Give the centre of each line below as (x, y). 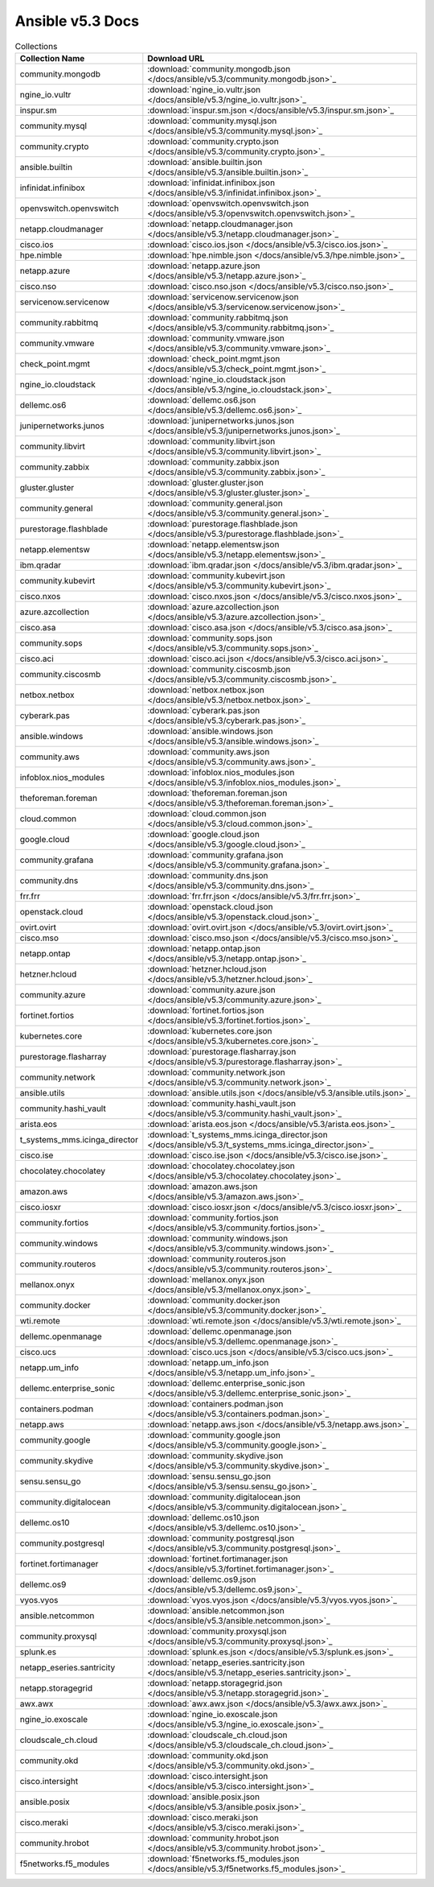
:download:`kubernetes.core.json (210, 1030)
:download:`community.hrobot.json (213, 1838)
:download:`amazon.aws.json (203, 1186)
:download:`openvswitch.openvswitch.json (228, 203)
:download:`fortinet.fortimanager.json (218, 1559)
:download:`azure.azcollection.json (213, 606)
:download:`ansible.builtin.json (205, 162)
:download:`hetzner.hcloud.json (207, 968)
